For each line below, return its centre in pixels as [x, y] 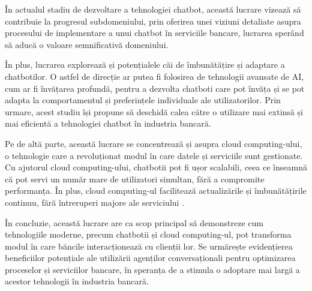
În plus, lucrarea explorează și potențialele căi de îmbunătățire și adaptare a [145, 64]
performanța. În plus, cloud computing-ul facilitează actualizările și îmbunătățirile [156, 190]
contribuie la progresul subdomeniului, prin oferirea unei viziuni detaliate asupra [153, 21]
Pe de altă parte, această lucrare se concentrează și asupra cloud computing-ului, [154, 143]
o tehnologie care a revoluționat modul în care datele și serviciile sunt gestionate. [154, 155]
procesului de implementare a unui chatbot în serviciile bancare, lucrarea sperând [154, 33]
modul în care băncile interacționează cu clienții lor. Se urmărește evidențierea [149, 246]
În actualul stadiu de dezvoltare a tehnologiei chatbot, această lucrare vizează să [153, 9]
